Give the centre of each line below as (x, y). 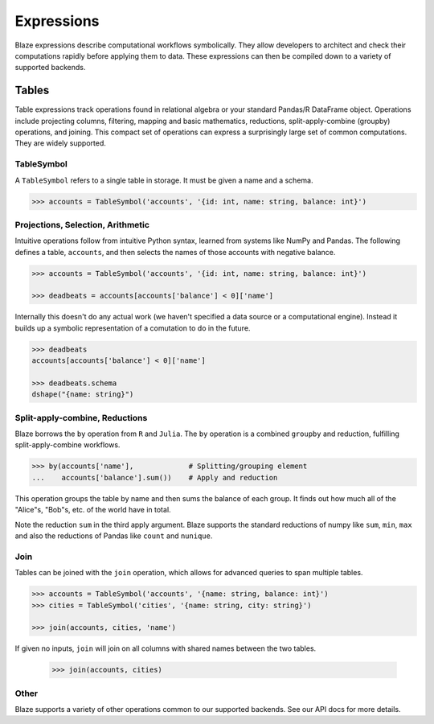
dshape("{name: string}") (83, 395)
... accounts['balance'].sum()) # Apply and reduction (155, 477)
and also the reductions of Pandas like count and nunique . (114, 536)
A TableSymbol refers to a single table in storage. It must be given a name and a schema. (164, 180)
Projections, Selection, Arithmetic (82, 224)
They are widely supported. (60, 143)
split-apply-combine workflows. (68, 445)
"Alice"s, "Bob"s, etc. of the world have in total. (93, 510)
